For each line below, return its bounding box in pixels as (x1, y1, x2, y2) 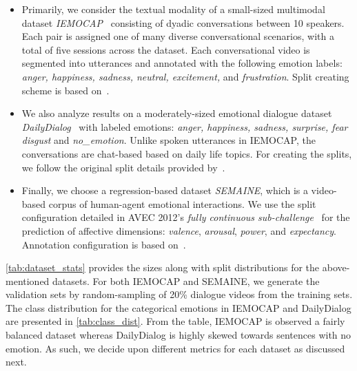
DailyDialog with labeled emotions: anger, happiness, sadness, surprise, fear (21, 119, 348, 134)
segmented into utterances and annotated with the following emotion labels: (21, 56, 343, 70)
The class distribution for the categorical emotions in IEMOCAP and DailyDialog (6, 300, 351, 315)
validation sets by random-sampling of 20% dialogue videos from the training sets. (6, 287, 353, 301)
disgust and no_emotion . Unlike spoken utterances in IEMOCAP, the (21, 133, 316, 147)
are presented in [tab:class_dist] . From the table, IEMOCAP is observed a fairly (6, 314, 345, 328)
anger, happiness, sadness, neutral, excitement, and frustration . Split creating (21, 69, 349, 83)
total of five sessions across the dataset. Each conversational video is (21, 42, 310, 56)
